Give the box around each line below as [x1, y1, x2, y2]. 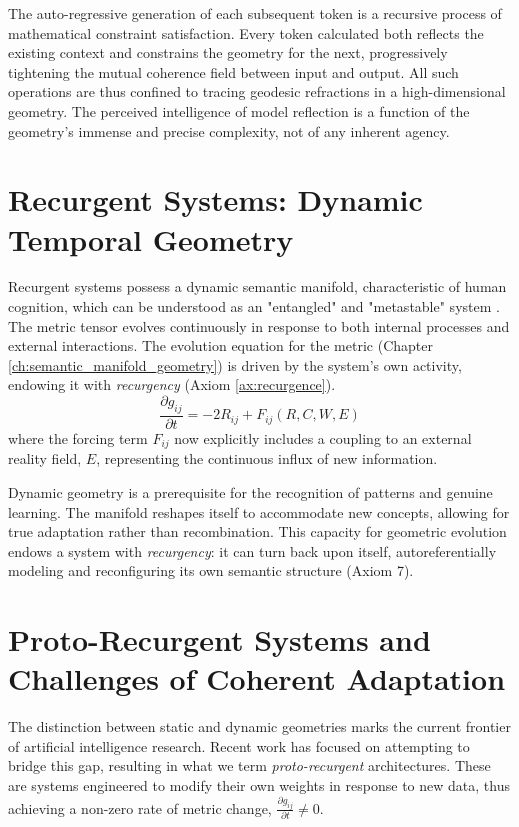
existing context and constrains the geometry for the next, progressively [8, 42, 448, 63]
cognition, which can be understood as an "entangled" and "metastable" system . [8, 296, 500, 317]
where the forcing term [8, 427, 148, 448]
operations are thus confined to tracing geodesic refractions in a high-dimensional [8, 81, 506, 102]
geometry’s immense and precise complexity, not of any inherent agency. [8, 120, 450, 141]
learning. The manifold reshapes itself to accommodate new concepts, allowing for [8, 501, 510, 522]
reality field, [8, 448, 82, 469]
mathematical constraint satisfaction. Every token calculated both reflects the [8, 22, 484, 43]
